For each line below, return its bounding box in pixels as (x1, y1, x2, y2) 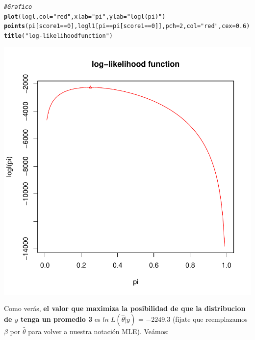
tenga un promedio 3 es (20, 313, 101, 324)
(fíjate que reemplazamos (172, 313, 248, 324)
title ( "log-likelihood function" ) (4, 32, 113, 39)
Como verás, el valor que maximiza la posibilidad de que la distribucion (4, 303, 246, 313)
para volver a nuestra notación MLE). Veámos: (28, 326, 169, 336)
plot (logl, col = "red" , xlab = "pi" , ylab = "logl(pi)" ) (4, 13, 166, 20)
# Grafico (4, 3, 32, 10)
